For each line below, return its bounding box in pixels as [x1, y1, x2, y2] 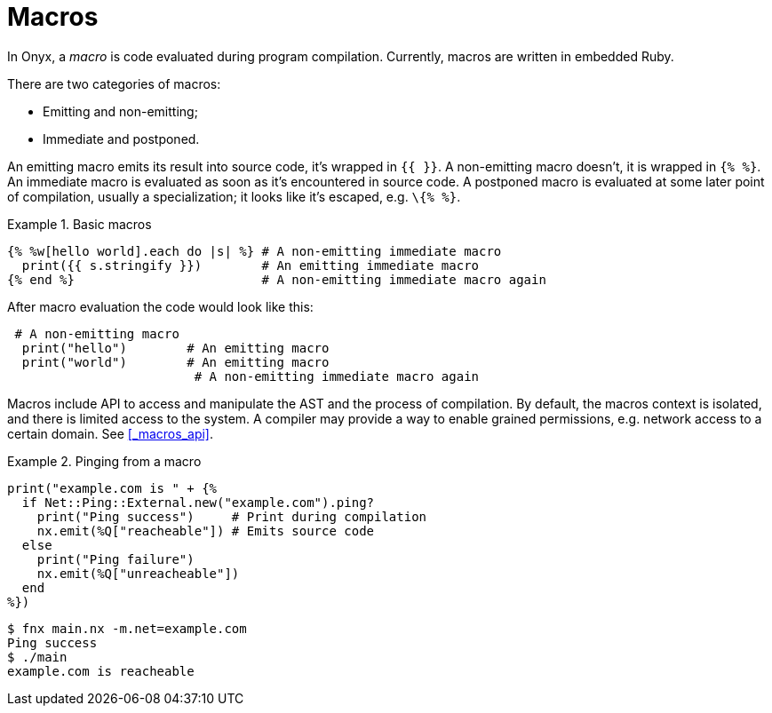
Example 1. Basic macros [7, 216, 152, 232]
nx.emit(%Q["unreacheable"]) [36, 566, 240, 581]
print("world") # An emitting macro [21, 354, 330, 369]
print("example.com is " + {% [7, 480, 218, 495]
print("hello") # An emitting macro [21, 340, 330, 355]
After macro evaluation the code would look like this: [7, 298, 314, 314]
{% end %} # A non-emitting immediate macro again [7, 272, 546, 287]
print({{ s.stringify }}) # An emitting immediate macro [21, 257, 480, 273]
